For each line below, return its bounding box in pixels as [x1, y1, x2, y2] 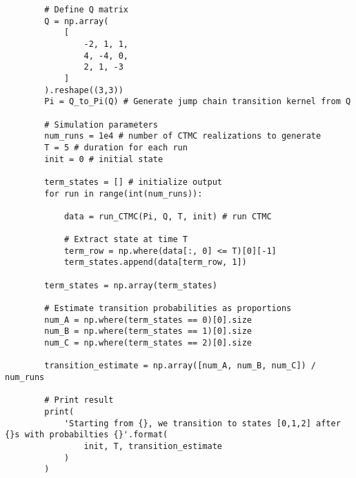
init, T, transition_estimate [83, 441, 222, 451]
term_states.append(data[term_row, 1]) [63, 257, 247, 268]
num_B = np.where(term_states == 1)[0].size [44, 326, 252, 337]
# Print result [44, 395, 114, 406]
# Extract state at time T [63, 235, 188, 245]
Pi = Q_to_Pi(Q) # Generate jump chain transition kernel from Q [44, 97, 351, 107]
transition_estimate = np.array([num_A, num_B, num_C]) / [44, 361, 317, 371]
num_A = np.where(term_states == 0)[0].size [44, 315, 252, 325]
